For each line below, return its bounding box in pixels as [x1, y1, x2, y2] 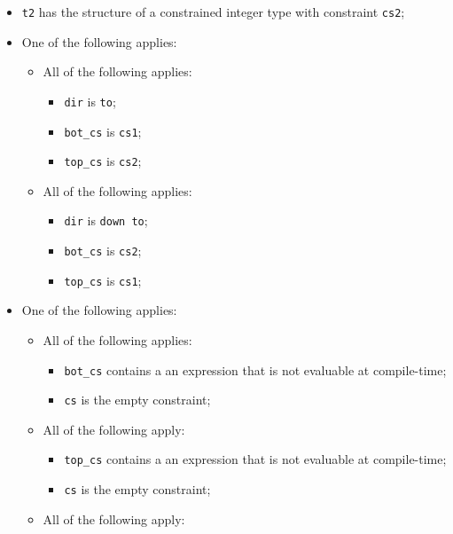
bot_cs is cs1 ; [64, 122, 142, 140]
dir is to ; [64, 91, 116, 110]
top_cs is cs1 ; [64, 271, 142, 289]
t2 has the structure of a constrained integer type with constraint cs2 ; [21, 3, 405, 20]
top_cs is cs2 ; [64, 152, 142, 170]
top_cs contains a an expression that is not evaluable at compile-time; [64, 450, 447, 468]
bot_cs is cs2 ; [64, 241, 142, 260]
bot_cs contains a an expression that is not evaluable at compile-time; [64, 360, 447, 379]
